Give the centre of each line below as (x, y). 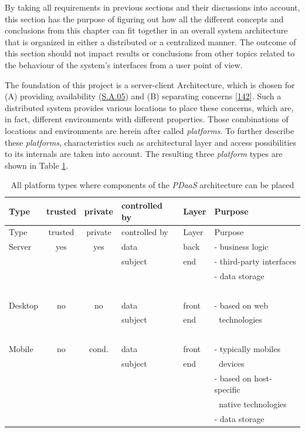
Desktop (24, 305)
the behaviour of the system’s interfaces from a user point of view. (124, 64)
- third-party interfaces (255, 261)
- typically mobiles (247, 349)
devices (232, 363)
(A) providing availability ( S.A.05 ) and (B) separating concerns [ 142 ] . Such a (143, 96)
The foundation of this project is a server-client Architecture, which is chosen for (150, 84)
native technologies (253, 404)
